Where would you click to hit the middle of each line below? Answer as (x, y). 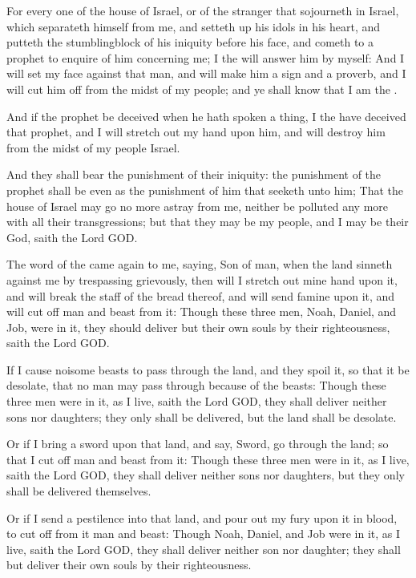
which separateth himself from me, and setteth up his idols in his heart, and (194, 26)
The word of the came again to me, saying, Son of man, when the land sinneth (200, 264)
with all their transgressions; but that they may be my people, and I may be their (208, 222)
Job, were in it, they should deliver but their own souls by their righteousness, (198, 327)
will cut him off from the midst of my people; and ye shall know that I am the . (202, 89)
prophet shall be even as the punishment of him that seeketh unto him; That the (205, 190)
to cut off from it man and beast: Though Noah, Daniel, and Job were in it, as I (204, 534)
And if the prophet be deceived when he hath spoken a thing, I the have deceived (206, 116)
